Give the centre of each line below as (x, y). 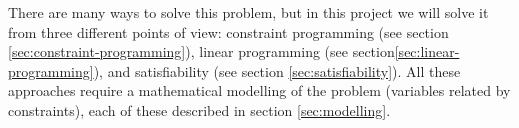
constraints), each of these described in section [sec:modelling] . (199, 109)
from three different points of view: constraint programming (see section (228, 31)
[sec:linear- (427, 51)
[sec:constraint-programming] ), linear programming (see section (201, 51)
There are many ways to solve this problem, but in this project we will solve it (248, 12)
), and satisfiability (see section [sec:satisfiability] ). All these (277, 70)
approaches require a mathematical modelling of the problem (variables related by (259, 90)
